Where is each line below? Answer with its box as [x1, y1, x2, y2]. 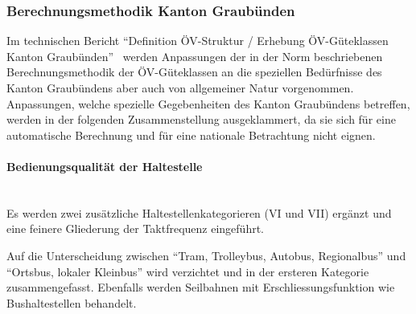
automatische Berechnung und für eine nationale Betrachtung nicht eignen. [6, 126, 376, 143]
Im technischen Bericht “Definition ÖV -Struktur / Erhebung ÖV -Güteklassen [6, 32, 389, 49]
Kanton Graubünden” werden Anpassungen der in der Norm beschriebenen [6, 47, 383, 64]
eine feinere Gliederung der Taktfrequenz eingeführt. [6, 220, 264, 237]
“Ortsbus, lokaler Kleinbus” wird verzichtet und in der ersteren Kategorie [6, 263, 369, 279]
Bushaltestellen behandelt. [6, 294, 137, 311]
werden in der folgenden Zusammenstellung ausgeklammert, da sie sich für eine [6, 111, 396, 128]
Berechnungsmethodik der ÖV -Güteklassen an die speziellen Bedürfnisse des [6, 63, 382, 80]
